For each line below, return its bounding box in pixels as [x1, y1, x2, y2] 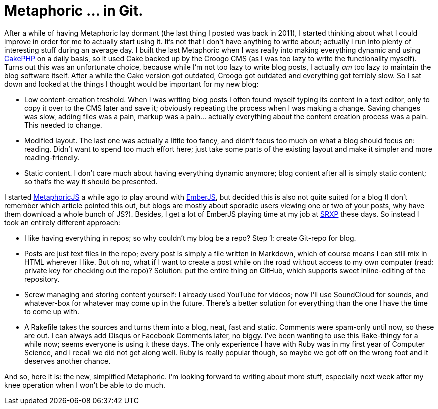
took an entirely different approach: [4, 218, 121, 227]
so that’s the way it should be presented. [24, 177, 158, 186]
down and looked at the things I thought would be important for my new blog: [4, 79, 259, 88]
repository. [24, 274, 60, 283]
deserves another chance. [24, 356, 111, 365]
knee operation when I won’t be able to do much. [4, 380, 165, 389]
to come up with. [24, 307, 80, 316]
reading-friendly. [24, 153, 80, 162]
